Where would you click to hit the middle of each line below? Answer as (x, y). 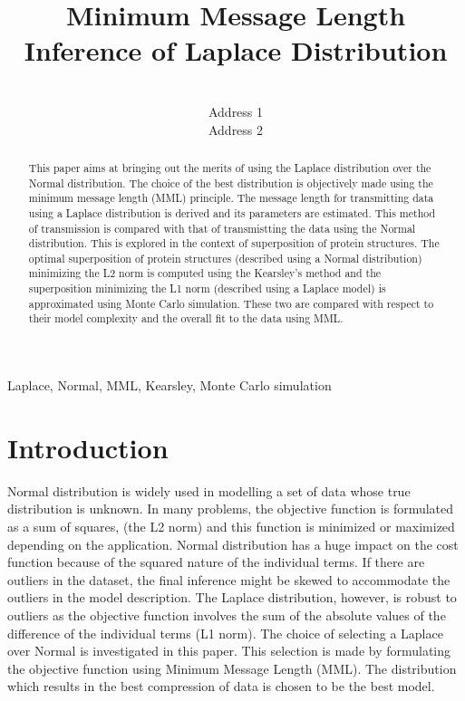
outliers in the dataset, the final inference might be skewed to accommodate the (229, 579)
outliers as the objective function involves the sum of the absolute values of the (227, 615)
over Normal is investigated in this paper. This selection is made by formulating (229, 651)
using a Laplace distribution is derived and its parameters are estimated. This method (232, 212)
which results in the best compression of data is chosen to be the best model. (221, 686)
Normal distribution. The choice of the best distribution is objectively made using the (231, 182)
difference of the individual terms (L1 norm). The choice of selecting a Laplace (225, 633)
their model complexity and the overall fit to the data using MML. (186, 318)
